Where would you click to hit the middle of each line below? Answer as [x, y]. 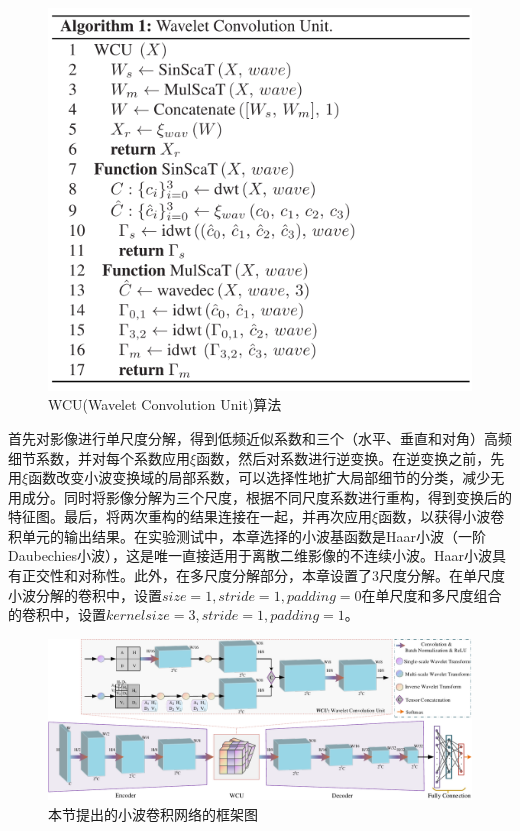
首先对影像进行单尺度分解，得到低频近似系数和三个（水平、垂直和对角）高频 [260, 437]
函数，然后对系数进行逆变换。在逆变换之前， [343, 457]
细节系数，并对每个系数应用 [99, 457]
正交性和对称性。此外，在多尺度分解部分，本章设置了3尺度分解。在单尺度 [263, 575]
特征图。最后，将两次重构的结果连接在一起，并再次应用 [190, 516]
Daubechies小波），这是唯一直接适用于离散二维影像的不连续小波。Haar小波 [250, 555]
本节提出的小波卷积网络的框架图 [153, 813]
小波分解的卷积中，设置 [85, 594]
